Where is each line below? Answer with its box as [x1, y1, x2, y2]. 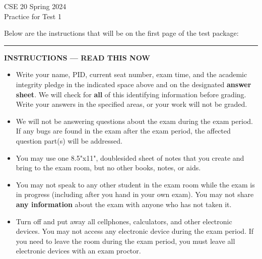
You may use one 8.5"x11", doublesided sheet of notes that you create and [16, 152, 244, 163]
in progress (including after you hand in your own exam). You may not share [16, 189, 254, 200]
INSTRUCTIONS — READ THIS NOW [4, 52, 150, 62]
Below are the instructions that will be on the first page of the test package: [4, 28, 239, 38]
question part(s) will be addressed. [16, 135, 122, 146]
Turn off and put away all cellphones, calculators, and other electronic [16, 216, 232, 226]
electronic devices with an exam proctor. [16, 245, 141, 256]
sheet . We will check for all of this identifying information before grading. [16, 89, 246, 99]
